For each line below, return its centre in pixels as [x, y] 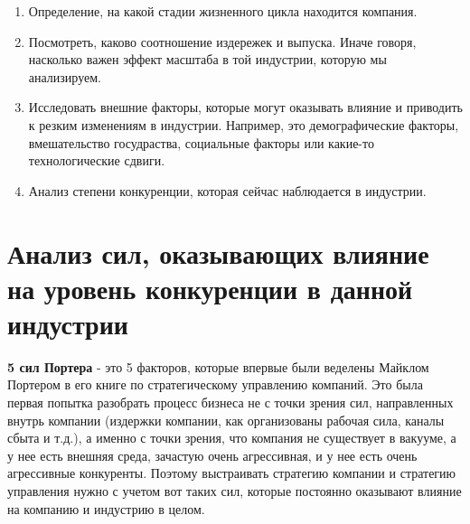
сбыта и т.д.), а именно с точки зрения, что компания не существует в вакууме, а [232, 438]
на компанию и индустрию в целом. [106, 508]
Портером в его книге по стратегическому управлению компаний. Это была [215, 384]
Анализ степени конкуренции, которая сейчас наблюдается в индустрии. [227, 190]
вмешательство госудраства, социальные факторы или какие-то [201, 142]
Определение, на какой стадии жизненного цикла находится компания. [223, 11]
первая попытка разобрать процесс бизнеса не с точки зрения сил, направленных [230, 402]
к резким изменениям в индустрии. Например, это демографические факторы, [244, 124]
